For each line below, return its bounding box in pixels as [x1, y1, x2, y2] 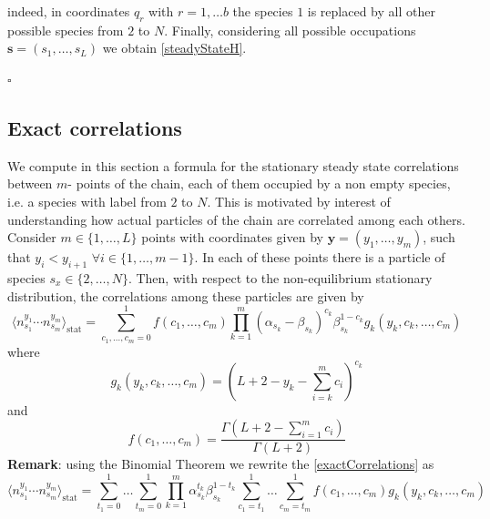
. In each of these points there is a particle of [194, 248, 445, 267]
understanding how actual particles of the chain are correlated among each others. [7, 209, 465, 229]
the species [232, 2, 293, 20]
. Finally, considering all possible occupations [164, 20, 416, 39]
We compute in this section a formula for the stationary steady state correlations [7, 156, 459, 175]
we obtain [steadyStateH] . [102, 38, 247, 57]
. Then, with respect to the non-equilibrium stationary [128, 268, 433, 287]
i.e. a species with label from [7, 191, 167, 210]
